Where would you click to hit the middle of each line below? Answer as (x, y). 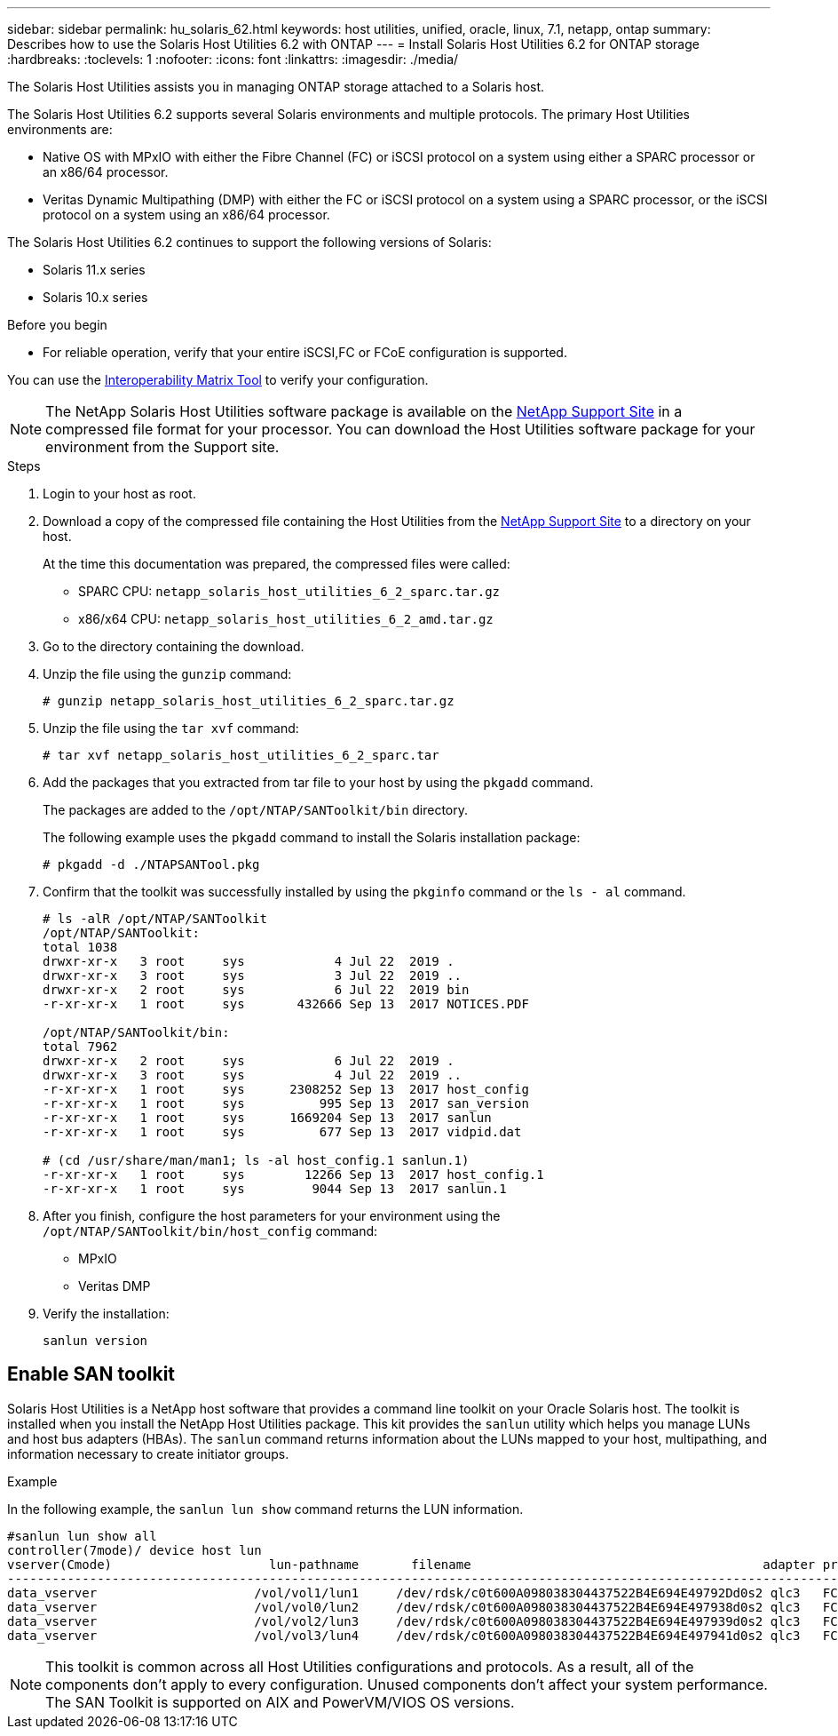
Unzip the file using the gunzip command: (167, 674)
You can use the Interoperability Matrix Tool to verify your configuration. (218, 380)
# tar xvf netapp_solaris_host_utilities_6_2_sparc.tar (241, 755)
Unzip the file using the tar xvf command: (171, 728)
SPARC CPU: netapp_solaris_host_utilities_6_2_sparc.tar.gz (289, 591)
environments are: (60, 129)
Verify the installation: (106, 1314)
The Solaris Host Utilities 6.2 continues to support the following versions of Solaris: (249, 242)
